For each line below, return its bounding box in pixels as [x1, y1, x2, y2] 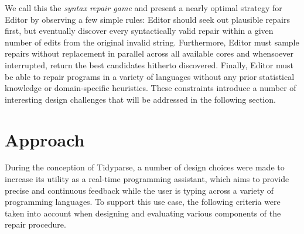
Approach [5, 127, 85, 151]
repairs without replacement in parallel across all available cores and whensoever [5, 47, 293, 60]
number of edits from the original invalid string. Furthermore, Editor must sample [5, 36, 299, 48]
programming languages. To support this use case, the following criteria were [5, 195, 281, 208]
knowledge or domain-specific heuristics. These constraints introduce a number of [5, 82, 296, 94]
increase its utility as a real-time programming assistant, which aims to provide [5, 173, 289, 185]
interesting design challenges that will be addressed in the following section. [5, 93, 276, 105]
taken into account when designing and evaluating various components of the [5, 207, 281, 219]
